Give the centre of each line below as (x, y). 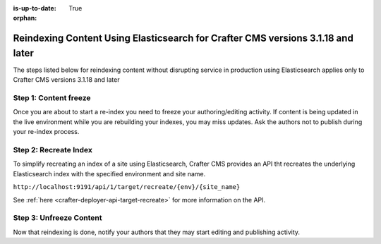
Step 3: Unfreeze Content (58, 218)
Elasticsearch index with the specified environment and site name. (109, 173)
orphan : (25, 18)
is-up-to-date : (35, 8)
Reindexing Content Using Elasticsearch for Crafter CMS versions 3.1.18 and (183, 38)
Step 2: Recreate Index (53, 150)
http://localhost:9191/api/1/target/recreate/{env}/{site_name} (127, 187)
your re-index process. (46, 132)
